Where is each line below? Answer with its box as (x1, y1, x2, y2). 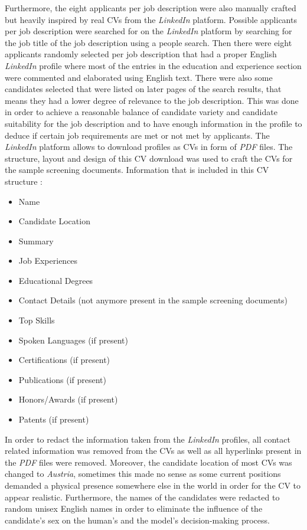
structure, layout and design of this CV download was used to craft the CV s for (5, 152, 293, 164)
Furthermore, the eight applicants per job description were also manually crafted (5, 2, 296, 14)
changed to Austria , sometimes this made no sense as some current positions (5, 467, 281, 480)
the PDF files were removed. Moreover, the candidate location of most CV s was (5, 456, 292, 468)
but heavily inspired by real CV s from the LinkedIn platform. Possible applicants (5, 13, 297, 25)
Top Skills (18, 314, 55, 326)
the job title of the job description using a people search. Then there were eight (5, 36, 292, 48)
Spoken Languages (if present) (18, 333, 128, 346)
